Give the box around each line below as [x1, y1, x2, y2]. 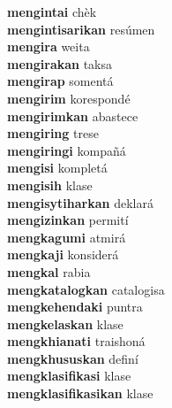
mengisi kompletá [7, 158, 108, 177]
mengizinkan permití [7, 211, 129, 229]
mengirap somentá [7, 72, 114, 90]
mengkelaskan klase [7, 314, 123, 333]
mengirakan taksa [7, 54, 113, 73]
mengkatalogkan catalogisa [7, 280, 165, 298]
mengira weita [7, 37, 90, 56]
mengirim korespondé [7, 89, 131, 107]
